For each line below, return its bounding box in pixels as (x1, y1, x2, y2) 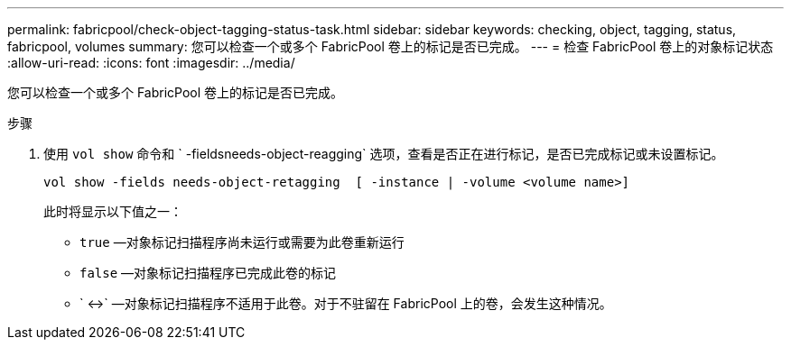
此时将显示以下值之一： (43, 204, 182, 219)
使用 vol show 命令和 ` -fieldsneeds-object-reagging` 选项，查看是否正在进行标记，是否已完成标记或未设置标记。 (43, 146, 724, 161)
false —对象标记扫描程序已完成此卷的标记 (79, 265, 337, 280)
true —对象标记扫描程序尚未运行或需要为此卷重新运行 (79, 234, 405, 250)
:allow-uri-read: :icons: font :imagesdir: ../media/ (7, 55, 295, 70)
